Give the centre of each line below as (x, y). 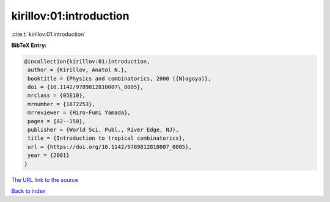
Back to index (28, 191)
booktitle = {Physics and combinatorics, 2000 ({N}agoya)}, (119, 78)
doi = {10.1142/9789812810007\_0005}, (86, 87)
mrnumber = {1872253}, (62, 104)
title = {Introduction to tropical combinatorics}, (107, 138)
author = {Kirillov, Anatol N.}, (78, 70)
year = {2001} (49, 155)
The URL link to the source (45, 179)
